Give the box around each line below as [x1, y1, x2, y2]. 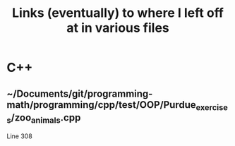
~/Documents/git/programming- [6, 87, 153, 99]
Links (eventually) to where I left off [12, 5, 224, 21]
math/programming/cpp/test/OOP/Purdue [6, 99, 196, 111]
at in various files [66, 20, 170, 36]
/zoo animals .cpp [11, 111, 81, 125]
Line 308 [6, 132, 32, 140]
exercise [195, 102, 229, 112]
